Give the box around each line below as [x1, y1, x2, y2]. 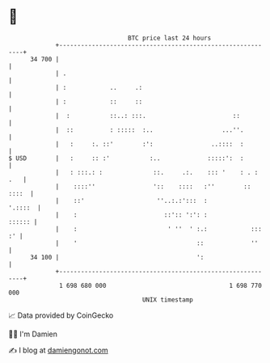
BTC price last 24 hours [128, 34, 212, 42]
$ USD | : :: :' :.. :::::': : [8, 154, 244, 163]
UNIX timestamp [141, 295, 194, 304]
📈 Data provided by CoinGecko [8, 310, 114, 320]
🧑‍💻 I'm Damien [8, 329, 58, 339]
